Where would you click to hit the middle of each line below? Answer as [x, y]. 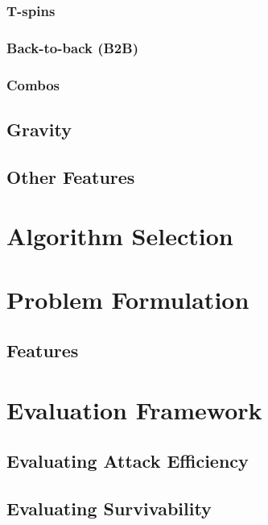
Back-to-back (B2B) [72, 47]
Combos [33, 84]
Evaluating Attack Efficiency [128, 461]
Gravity [39, 129]
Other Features [71, 176]
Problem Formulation [128, 299]
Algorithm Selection [120, 236]
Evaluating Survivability [109, 508]
